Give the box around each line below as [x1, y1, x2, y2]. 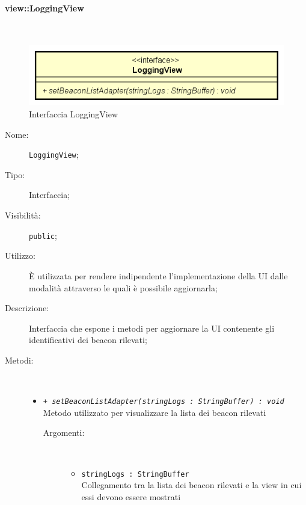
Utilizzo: [5, 249, 35, 262]
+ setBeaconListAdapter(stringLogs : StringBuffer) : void [43, 397, 284, 406]
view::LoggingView [5, 1, 84, 14]
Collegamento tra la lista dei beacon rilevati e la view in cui [81, 479, 302, 491]
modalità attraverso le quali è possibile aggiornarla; [29, 281, 218, 294]
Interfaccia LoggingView [29, 108, 118, 120]
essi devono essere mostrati [81, 490, 181, 503]
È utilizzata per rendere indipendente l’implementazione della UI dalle [29, 269, 288, 282]
